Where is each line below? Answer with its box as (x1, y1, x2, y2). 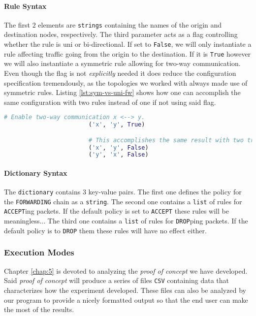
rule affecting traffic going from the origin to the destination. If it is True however (4, 48, 251, 59)
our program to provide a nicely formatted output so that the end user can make (4, 294, 248, 305)
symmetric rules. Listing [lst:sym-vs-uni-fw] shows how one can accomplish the (4, 87, 241, 97)
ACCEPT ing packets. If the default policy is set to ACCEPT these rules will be (4, 206, 229, 216)
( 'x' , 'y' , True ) (88, 121, 145, 128)
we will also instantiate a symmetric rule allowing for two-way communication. (4, 58, 241, 68)
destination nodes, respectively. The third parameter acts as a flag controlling (4, 29, 238, 39)
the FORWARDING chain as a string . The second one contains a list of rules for (4, 196, 242, 206)
